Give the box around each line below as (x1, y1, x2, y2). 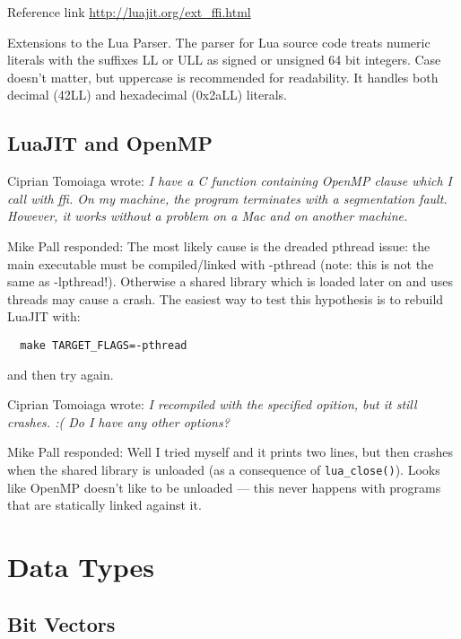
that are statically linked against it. (7, 495, 202, 514)
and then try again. (7, 364, 114, 383)
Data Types (7, 547, 154, 584)
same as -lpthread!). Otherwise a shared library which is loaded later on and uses (7, 272, 453, 291)
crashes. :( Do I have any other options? (7, 412, 230, 431)
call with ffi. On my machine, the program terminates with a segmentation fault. (7, 188, 448, 207)
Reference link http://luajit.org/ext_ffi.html (7, 3, 251, 21)
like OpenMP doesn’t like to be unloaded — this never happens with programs (7, 477, 441, 496)
